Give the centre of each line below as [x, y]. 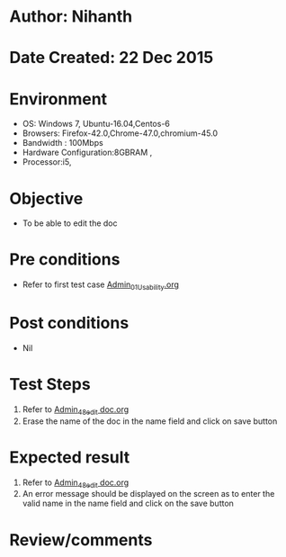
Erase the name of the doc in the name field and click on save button [150, 421]
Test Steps [50, 385]
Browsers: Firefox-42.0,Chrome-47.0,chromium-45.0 [120, 133]
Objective [46, 198]
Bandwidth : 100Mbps [63, 143]
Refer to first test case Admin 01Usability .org [101, 285]
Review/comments [81, 539]
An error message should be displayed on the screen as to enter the [148, 494]
